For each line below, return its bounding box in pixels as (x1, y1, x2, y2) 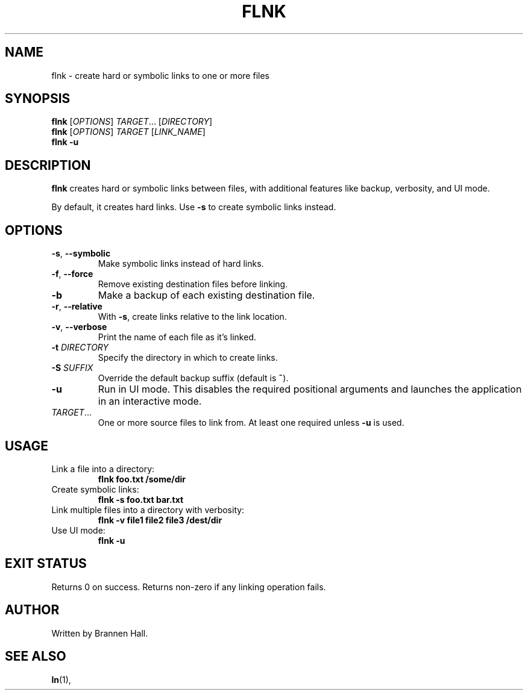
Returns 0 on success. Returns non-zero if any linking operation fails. (51, 581, 326, 592)
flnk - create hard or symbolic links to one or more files (51, 70, 269, 81)
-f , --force (51, 269, 93, 279)
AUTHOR (5, 602, 60, 618)
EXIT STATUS (5, 556, 87, 572)
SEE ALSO (5, 649, 66, 664)
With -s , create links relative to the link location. (98, 311, 287, 322)
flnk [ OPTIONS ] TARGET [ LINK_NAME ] (51, 126, 206, 137)
